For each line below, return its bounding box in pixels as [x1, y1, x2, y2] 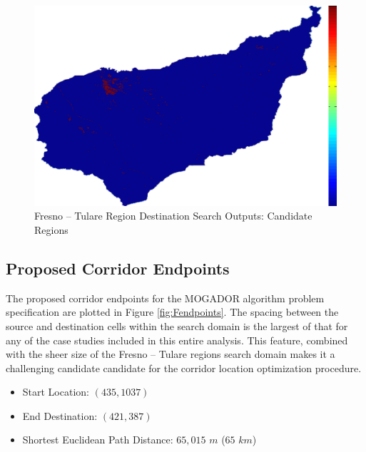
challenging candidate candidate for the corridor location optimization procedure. [6, 360, 362, 375]
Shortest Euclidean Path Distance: [22, 432, 173, 447]
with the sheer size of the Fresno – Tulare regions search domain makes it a [6, 346, 335, 361]
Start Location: [22, 384, 89, 399]
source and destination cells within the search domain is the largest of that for [6, 318, 348, 333]
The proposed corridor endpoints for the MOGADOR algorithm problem [6, 290, 325, 305]
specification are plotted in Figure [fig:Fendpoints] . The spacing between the [6, 304, 339, 319]
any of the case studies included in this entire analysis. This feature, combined [6, 332, 348, 347]
